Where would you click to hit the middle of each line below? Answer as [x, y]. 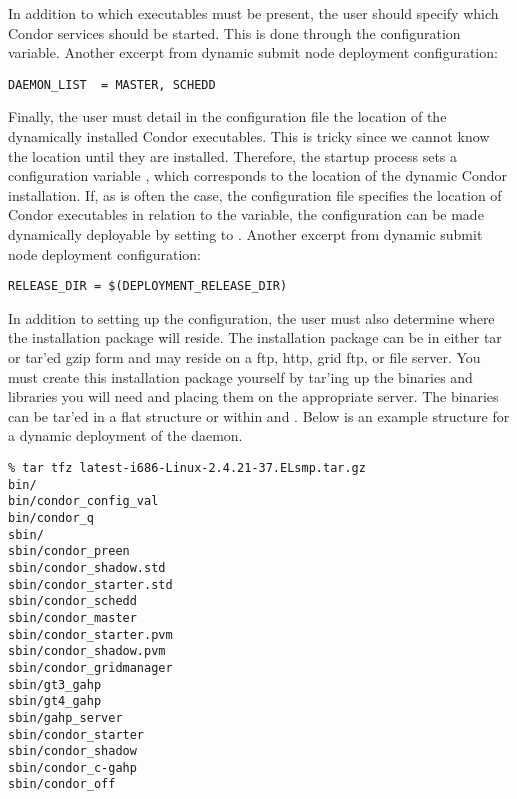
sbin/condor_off [62, 784]
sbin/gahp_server [65, 717]
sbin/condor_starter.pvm [90, 634]
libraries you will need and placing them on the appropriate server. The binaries [253, 396]
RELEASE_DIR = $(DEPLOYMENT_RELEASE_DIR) [148, 286]
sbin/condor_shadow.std [87, 567]
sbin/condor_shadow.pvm [87, 651]
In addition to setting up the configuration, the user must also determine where [251, 317]
